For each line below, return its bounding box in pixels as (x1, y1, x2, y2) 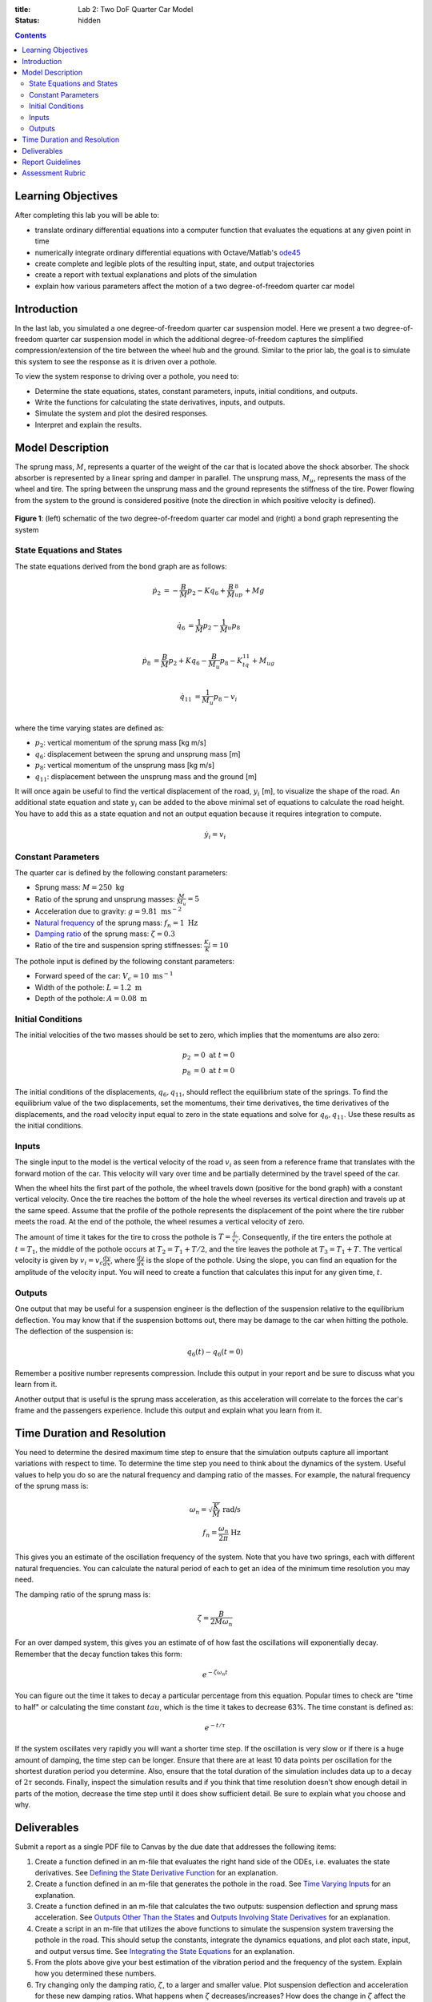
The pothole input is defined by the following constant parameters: (14, 957, 235, 967)
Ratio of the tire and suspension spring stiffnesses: (34, 941, 203, 951)
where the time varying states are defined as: (14, 723, 164, 733)
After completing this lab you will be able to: (14, 211, 160, 220)
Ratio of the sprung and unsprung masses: (34, 894, 175, 904)
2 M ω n (210, 1617, 233, 1628)
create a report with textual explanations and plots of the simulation (34, 270, 258, 279)
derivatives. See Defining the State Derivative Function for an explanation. (34, 1867, 278, 1877)
